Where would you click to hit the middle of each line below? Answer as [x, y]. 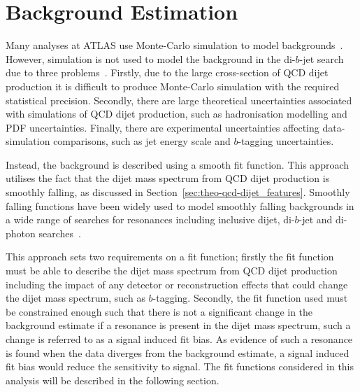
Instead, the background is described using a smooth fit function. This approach [178, 164]
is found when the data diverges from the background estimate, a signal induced [178, 352]
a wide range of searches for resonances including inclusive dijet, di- [150, 219]
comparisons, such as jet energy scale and [142, 141]
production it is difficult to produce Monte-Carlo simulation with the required [173, 86]
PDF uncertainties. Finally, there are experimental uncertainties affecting [163, 127]
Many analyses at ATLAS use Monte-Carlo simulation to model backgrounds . [174, 45]
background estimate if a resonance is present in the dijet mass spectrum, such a [178, 325]
